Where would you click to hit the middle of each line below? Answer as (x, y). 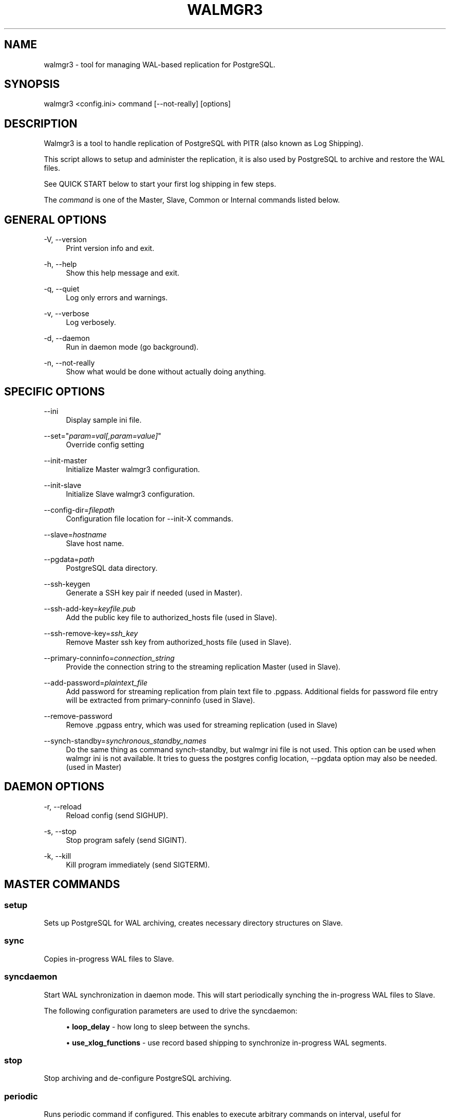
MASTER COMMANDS (62, 884)
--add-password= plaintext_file (96, 682)
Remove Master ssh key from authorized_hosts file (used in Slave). (179, 642)
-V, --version (65, 240)
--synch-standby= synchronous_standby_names (125, 740)
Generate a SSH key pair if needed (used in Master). (154, 592)
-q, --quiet (62, 289)
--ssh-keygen (67, 584)
